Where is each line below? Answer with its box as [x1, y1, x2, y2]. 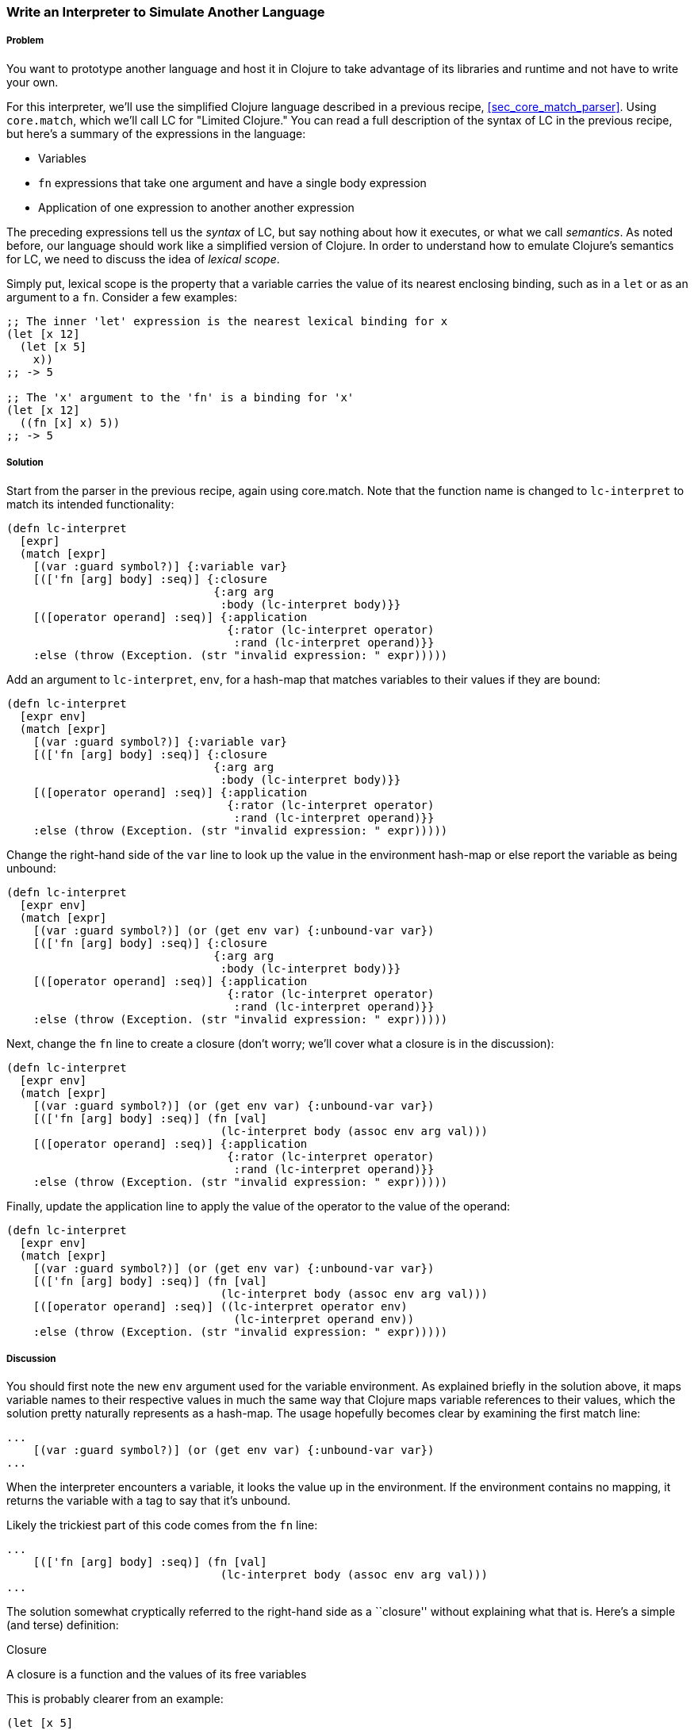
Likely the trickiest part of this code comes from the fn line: [6, 1518, 318, 1532]
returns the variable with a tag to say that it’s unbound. [6, 1494, 291, 1508]
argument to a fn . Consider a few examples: [6, 290, 238, 304]
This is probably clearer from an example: [6, 1692, 224, 1706]
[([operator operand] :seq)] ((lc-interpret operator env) [33, 1299, 408, 1313]
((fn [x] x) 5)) [19, 416, 121, 429]
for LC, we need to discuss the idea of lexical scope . [6, 251, 280, 266]
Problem [6, 35, 44, 47]
